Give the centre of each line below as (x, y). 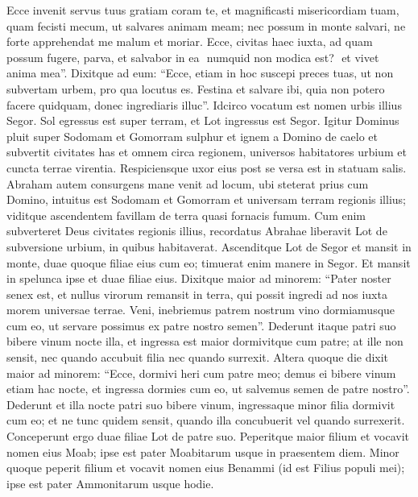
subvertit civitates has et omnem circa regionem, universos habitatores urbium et (207, 152)
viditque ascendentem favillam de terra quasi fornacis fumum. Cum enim (186, 215)
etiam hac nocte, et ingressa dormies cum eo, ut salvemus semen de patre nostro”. (208, 389)
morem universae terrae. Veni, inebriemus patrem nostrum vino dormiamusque (201, 310)
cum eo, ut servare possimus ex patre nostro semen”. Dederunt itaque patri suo (201, 325)
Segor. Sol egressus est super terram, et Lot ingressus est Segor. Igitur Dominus (203, 120)
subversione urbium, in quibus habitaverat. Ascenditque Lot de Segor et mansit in (209, 246)
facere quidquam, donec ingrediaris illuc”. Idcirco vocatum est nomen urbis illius (204, 104)
